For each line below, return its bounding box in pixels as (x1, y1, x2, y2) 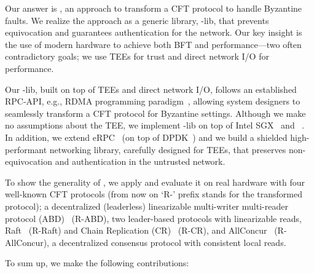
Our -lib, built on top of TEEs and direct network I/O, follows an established (5, 82, 297, 95)
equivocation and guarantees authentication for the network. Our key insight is (5, 26, 302, 39)
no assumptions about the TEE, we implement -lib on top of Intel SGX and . (5, 119, 305, 132)
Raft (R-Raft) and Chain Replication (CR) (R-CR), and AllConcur (5, 224, 267, 237)
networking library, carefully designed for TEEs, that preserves (49, 143, 286, 156)
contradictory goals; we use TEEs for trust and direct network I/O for (5, 50, 269, 63)
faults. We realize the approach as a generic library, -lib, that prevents (5, 14, 269, 26)
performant (5, 143, 47, 156)
